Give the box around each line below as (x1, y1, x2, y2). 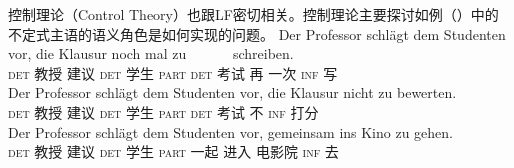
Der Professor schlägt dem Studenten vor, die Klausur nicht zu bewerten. (8, 82, 457, 103)
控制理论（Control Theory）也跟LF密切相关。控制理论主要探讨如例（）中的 (8, 4, 499, 24)
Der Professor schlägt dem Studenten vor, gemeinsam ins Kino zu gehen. (8, 121, 454, 142)
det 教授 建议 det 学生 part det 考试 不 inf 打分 (8, 101, 319, 122)
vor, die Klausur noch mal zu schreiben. (8, 43, 294, 64)
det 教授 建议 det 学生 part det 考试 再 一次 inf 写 (8, 62, 338, 83)
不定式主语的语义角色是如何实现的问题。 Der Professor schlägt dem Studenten (8, 23, 506, 44)
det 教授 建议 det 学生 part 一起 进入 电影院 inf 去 (8, 141, 339, 162)
